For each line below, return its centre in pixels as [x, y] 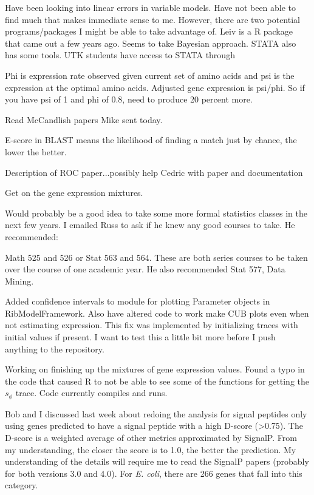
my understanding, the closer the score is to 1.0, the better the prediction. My [151, 449]
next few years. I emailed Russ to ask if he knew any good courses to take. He [150, 225]
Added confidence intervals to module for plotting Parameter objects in [138, 301]
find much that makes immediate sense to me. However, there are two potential [152, 19]
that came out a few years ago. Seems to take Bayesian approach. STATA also [151, 43]
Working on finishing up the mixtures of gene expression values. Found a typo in [155, 369]
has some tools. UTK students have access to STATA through [120, 55]
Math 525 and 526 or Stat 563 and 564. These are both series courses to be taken [156, 257]
